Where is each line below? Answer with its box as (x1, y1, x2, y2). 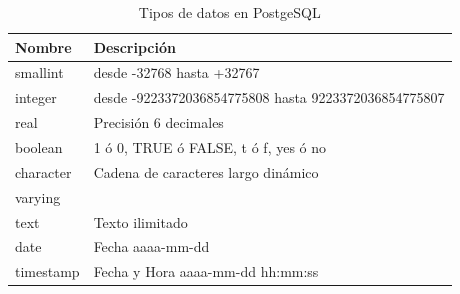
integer (15, 87, 57, 108)
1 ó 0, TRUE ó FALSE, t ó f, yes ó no (93, 136, 327, 157)
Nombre (15, 36, 72, 57)
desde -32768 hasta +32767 (93, 62, 260, 83)
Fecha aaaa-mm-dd (93, 236, 210, 257)
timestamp (15, 261, 80, 282)
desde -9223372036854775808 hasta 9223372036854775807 (93, 87, 445, 108)
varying (15, 186, 61, 207)
